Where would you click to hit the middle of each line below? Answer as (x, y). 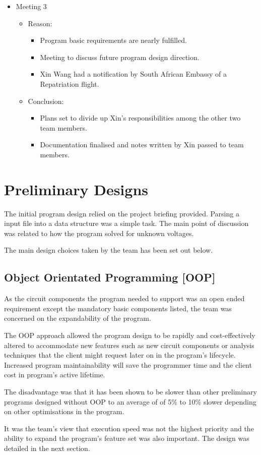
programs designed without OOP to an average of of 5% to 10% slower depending (130, 401)
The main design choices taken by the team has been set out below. (109, 250)
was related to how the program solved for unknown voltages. (99, 233)
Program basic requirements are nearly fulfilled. (113, 40)
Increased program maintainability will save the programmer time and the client (128, 364)
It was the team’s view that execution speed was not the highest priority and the (129, 428)
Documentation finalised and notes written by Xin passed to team (142, 145)
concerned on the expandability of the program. (78, 318)
